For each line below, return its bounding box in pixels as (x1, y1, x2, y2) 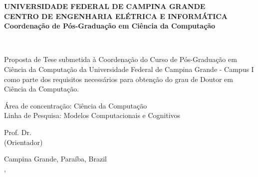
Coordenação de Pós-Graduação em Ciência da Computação (4, 20, 216, 31)
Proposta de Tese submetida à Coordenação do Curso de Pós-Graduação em (4, 54, 237, 64)
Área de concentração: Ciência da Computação (4, 100, 147, 110)
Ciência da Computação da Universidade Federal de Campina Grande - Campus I (4, 63, 254, 74)
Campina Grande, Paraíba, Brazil (4, 153, 107, 164)
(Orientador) (4, 136, 43, 147)
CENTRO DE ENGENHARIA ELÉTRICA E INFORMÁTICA (4, 10, 228, 21)
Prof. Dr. (4, 126, 31, 137)
